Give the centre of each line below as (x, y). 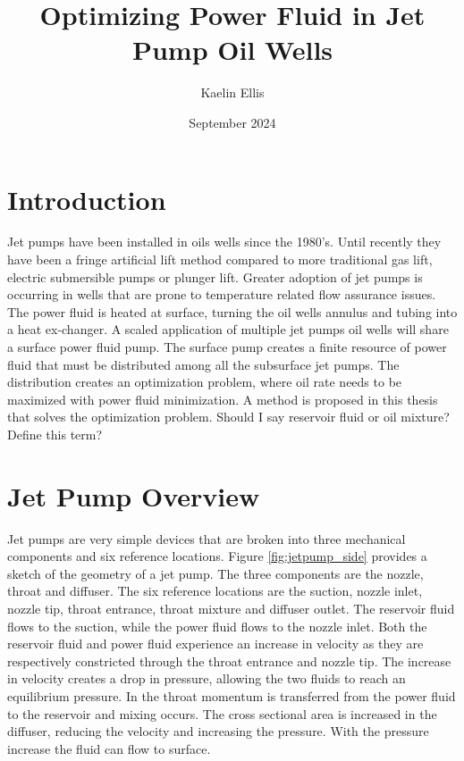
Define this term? (55, 434)
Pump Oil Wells (232, 50)
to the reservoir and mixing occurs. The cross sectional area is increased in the (222, 713)
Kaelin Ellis (232, 92)
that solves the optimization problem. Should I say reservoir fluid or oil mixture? (228, 417)
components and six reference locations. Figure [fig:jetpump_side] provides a (217, 556)
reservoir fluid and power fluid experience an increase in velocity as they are (215, 644)
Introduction (87, 199)
